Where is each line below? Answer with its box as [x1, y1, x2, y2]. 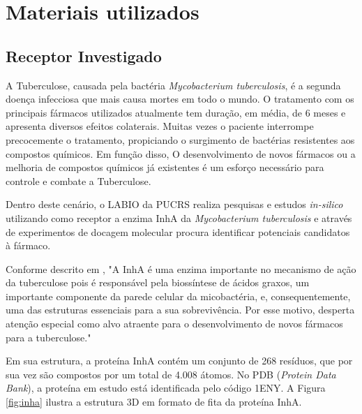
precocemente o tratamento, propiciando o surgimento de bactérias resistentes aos [6, 132, 355, 147]
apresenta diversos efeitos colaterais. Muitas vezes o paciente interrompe [6, 119, 314, 133]
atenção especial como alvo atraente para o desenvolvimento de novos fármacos [6, 316, 343, 331]
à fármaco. [6, 238, 51, 253]
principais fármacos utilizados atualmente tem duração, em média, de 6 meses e [6, 105, 346, 119]
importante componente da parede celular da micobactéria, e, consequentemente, [6, 288, 351, 303]
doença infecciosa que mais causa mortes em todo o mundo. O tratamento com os [6, 91, 354, 106]
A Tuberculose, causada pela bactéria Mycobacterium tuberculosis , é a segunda [6, 77, 341, 92]
